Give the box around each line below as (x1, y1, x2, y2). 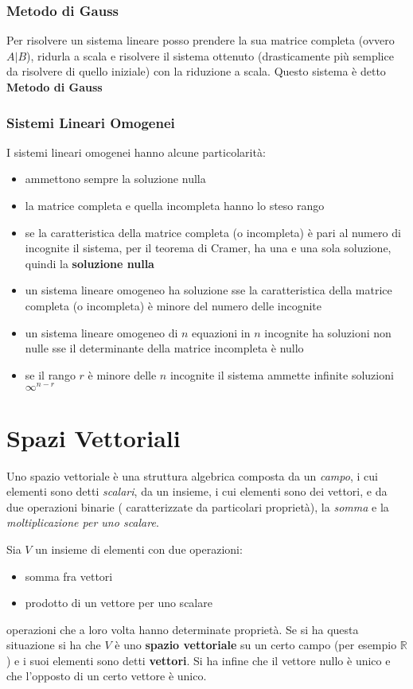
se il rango (25, 366, 76, 383)
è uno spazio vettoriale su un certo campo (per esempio (115, 636, 397, 653)
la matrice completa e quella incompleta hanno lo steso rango (25, 197, 325, 213)
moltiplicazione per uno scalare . (6, 514, 159, 531)
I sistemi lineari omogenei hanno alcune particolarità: (6, 143, 266, 160)
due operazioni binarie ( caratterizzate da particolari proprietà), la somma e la (6, 498, 389, 515)
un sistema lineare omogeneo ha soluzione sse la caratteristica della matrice (25, 282, 392, 298)
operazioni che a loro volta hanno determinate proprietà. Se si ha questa (6, 621, 359, 637)
